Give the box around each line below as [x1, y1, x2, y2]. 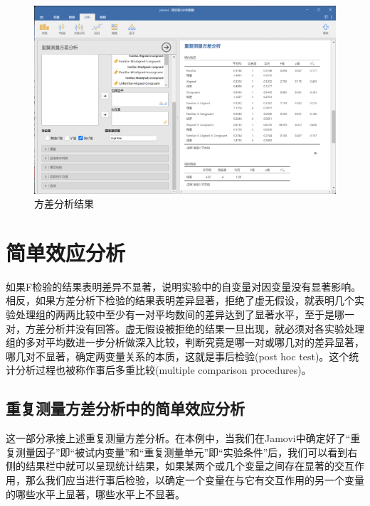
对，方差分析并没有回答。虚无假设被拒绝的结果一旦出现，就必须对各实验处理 [6, 321, 364, 335]
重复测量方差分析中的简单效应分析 [6, 397, 245, 419]
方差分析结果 [34, 196, 94, 211]
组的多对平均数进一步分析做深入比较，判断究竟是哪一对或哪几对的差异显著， [6, 335, 364, 350]
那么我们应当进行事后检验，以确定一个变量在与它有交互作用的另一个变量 [25, 473, 364, 488]
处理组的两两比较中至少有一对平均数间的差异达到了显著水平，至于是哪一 [15, 307, 354, 322]
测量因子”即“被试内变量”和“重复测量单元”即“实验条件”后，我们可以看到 [15, 444, 348, 459]
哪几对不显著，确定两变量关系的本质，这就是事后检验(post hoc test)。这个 [6, 348, 349, 363]
